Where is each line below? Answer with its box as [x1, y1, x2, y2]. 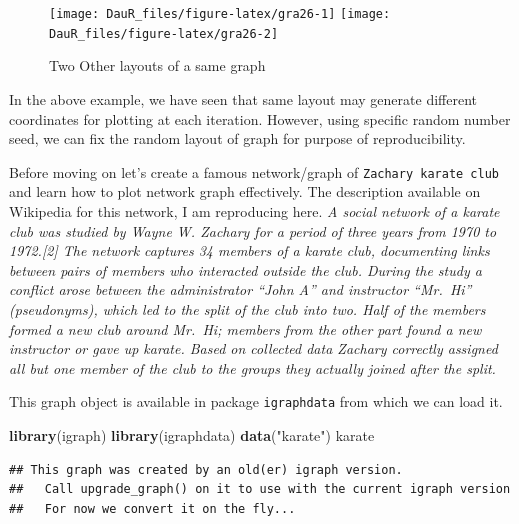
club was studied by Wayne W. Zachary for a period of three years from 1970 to [9, 220, 497, 241]
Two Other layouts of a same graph [49, 55, 266, 76]
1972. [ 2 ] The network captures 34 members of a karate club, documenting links [9, 240, 490, 261]
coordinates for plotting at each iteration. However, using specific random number [9, 108, 511, 129]
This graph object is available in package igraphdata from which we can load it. [9, 391, 503, 412]
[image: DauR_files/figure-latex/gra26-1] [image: [49, 7, 391, 21]
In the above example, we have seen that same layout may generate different [9, 88, 477, 109]
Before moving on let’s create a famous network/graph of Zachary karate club [9, 161, 500, 182]
